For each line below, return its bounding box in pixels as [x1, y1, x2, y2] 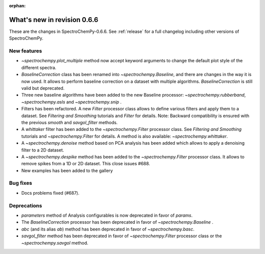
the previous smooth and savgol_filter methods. [21, 119, 118, 125]
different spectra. [21, 64, 56, 71]
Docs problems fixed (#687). [21, 190, 79, 196]
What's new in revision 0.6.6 [9, 15, 99, 24]
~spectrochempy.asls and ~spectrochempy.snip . [21, 99, 122, 105]
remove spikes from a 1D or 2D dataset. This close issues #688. [21, 161, 150, 167]
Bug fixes [9, 179, 32, 186]
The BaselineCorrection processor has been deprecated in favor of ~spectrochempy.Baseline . [21, 219, 213, 225]
